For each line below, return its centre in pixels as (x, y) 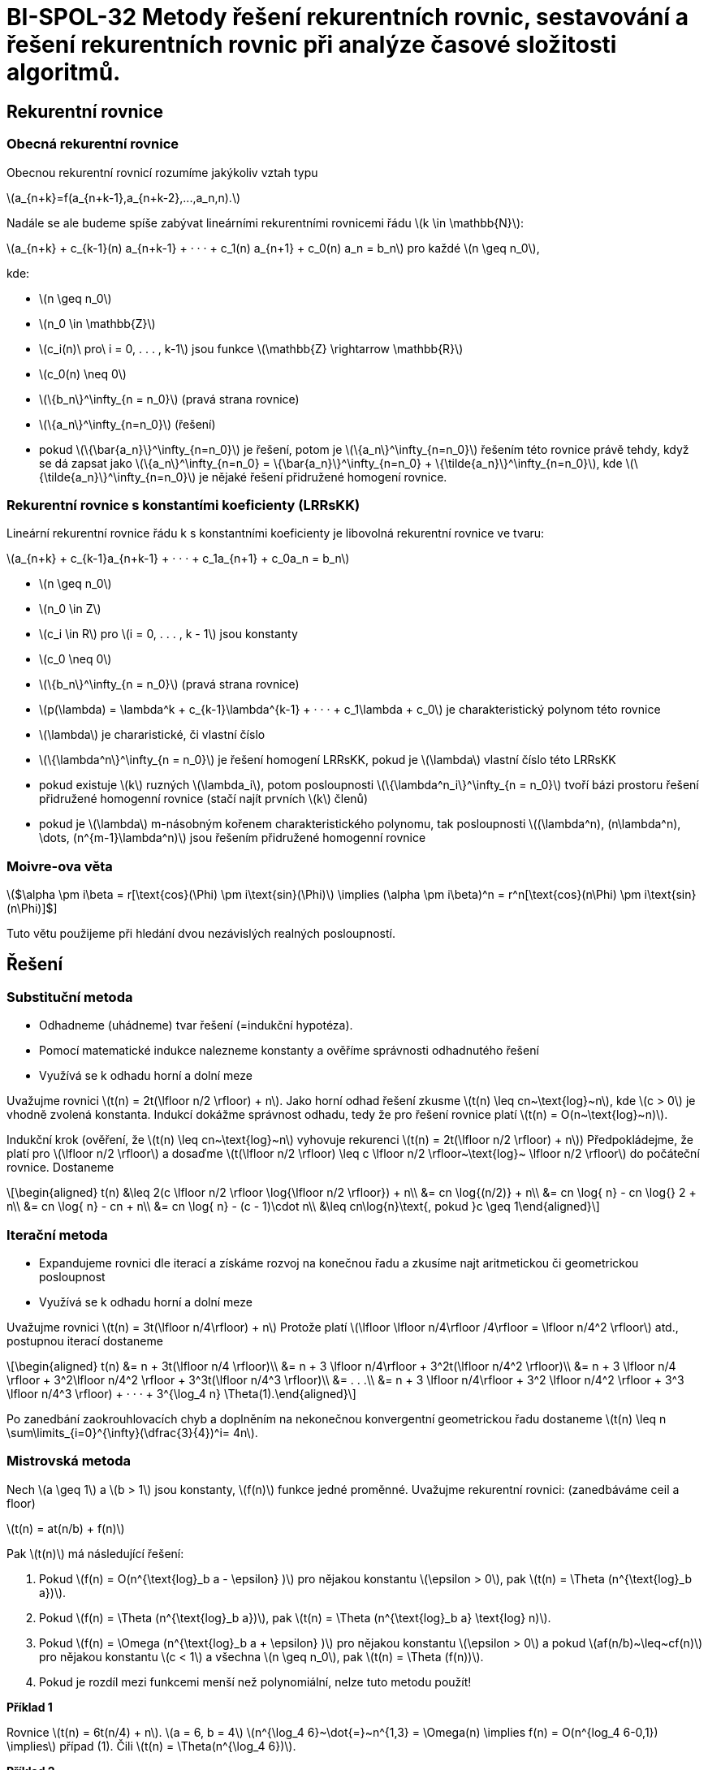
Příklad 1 (30, 1707)
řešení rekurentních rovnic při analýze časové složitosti (312, 45)
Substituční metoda (70, 997)
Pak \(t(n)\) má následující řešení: (95, 1553)
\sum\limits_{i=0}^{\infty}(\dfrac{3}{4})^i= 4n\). (132, 1433)
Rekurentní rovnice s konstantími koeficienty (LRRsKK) (183, 505)
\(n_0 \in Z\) (70, 609)
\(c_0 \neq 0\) (76, 659)
